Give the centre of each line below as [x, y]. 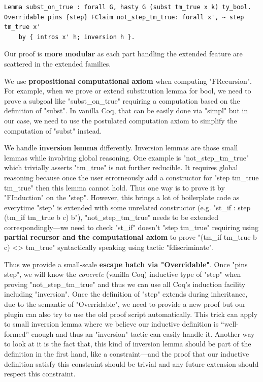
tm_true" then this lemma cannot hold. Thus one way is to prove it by [114, 187]
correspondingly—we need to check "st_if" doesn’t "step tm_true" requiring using [131, 227]
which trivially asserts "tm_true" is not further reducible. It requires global [121, 167]
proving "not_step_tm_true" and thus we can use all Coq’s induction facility [125, 284]
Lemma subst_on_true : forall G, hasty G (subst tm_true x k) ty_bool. [128, 7]
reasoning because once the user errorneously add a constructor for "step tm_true [131, 177]
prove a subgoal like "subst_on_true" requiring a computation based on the [122, 100]
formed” [17, 333]
